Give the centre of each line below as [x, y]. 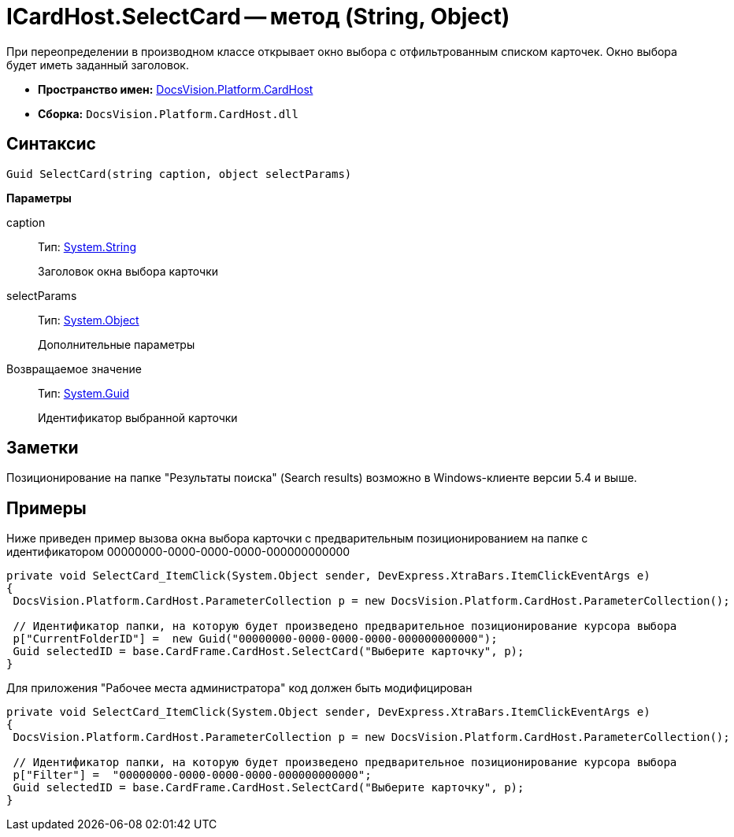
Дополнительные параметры [117, 344]
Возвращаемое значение [74, 369]
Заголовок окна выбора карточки [128, 271]
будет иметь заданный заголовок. [98, 65]
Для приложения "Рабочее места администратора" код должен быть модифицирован [239, 688]
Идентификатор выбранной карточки [138, 417]
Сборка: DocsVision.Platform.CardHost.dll [168, 113]
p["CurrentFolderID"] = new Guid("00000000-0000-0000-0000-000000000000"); [255, 639]
